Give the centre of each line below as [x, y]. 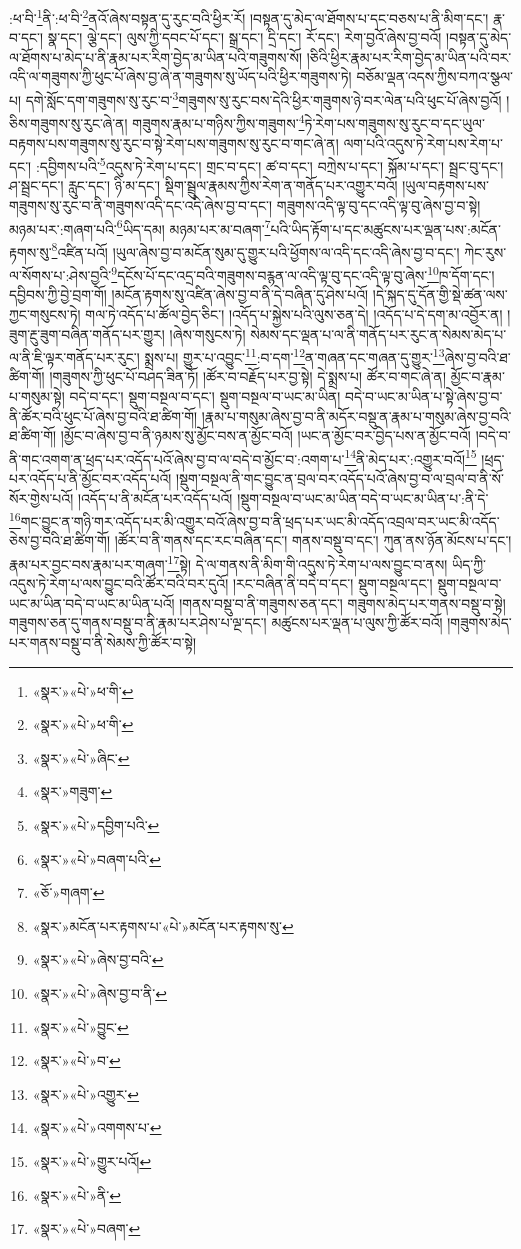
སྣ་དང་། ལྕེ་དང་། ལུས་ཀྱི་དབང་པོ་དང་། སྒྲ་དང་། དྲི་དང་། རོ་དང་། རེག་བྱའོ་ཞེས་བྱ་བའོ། [244, 37]
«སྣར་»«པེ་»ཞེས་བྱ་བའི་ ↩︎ [98, 959]
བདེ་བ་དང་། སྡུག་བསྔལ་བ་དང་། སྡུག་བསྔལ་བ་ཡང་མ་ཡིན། [205, 395]
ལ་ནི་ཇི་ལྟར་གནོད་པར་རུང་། [74, 356]
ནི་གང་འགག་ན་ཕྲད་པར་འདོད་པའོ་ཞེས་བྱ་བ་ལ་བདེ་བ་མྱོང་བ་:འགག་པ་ [177, 458]
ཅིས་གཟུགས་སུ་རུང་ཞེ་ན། [68, 122]
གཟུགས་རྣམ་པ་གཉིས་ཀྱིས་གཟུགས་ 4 [218, 121]
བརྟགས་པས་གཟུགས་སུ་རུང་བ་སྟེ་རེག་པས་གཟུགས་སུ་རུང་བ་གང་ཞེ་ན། [174, 142]
